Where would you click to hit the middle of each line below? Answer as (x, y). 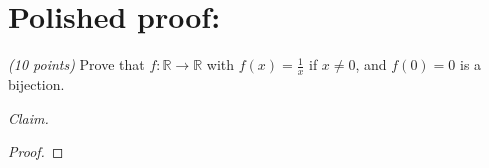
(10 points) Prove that (76, 64)
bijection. (36, 83)
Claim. (28, 117)
